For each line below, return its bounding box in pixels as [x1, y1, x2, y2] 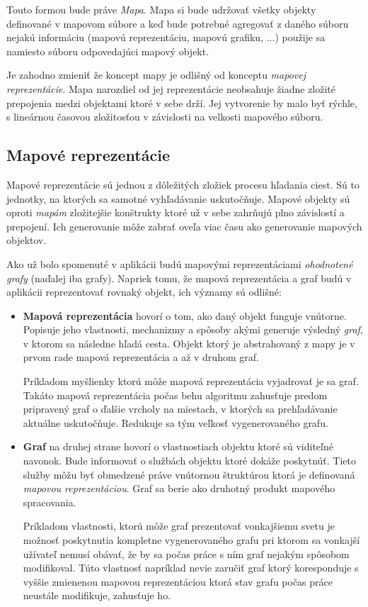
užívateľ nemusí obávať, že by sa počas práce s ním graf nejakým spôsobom [23, 546, 350, 561]
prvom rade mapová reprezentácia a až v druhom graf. [23, 350, 259, 364]
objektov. [6, 233, 47, 247]
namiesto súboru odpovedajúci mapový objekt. [6, 43, 209, 58]
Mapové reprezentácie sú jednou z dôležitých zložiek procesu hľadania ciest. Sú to [6, 177, 360, 191]
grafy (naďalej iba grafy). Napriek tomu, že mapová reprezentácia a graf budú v [6, 270, 352, 285]
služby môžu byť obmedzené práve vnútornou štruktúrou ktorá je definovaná [23, 467, 355, 481]
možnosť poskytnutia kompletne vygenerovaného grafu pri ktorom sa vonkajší [23, 533, 360, 547]
